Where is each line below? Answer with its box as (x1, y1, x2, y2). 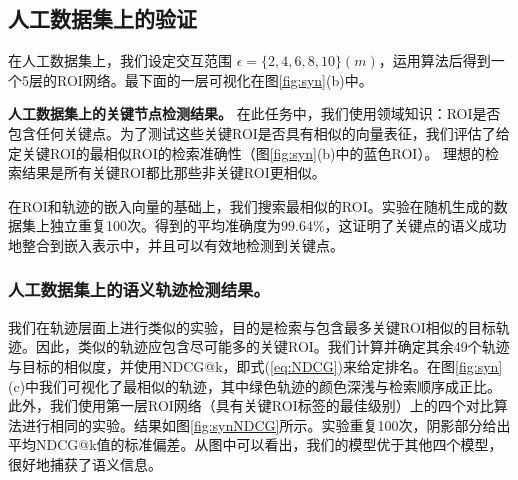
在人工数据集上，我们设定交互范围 (8, 50, 232, 71)
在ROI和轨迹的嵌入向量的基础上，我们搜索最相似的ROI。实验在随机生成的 (8, 195, 494, 216)
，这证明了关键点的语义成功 (324, 215, 507, 236)
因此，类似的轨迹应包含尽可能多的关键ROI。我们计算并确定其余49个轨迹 (35, 336, 510, 357)
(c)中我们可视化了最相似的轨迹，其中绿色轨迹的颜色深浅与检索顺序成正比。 (8, 375, 502, 396)
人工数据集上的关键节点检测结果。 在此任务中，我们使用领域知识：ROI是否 (8, 103, 501, 124)
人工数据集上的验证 (8, 3, 197, 34)
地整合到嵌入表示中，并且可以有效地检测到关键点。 (8, 234, 344, 255)
